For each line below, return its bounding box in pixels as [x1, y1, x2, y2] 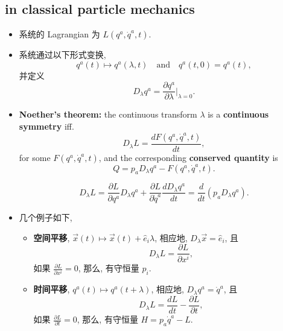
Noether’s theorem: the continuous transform [19, 108, 197, 121]
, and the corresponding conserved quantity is [98, 151, 278, 163]
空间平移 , [33, 231, 70, 244]
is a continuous [208, 108, 269, 121]
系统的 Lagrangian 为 [19, 28, 100, 40]
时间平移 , [33, 283, 70, 295]
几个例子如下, [19, 211, 72, 224]
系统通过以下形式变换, [19, 48, 106, 61]
